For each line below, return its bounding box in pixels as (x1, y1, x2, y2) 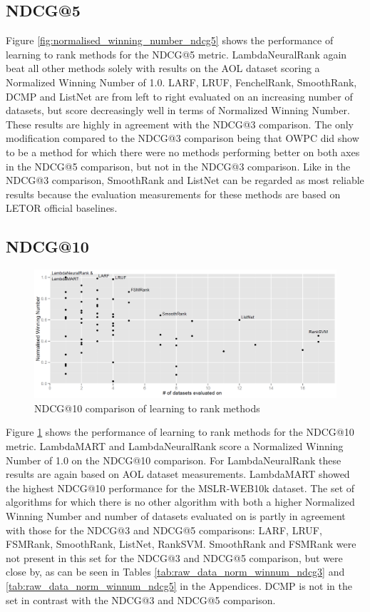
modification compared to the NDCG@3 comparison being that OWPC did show (6, 131, 359, 146)
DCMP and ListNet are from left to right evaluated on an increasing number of (6, 88, 353, 103)
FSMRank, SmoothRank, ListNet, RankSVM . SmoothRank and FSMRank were (6, 536, 356, 551)
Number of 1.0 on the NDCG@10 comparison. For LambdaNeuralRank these (6, 452, 341, 467)
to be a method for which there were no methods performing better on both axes (6, 144, 360, 159)
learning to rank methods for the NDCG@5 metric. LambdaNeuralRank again (6, 46, 347, 61)
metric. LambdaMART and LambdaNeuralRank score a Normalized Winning (6, 439, 344, 454)
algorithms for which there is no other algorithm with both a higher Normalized (6, 494, 355, 509)
